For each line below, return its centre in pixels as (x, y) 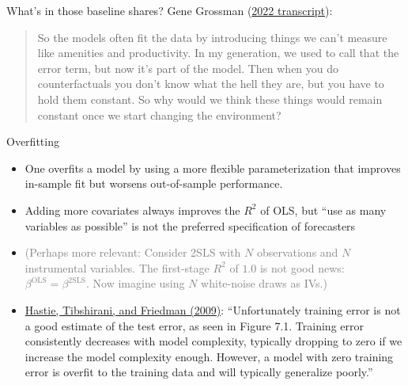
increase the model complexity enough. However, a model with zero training (209, 356)
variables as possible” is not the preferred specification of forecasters (190, 225)
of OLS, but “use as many (323, 210)
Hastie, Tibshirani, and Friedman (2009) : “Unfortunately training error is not (213, 309)
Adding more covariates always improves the (132, 210)
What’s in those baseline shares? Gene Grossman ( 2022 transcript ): (170, 10)
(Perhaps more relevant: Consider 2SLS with (133, 252)
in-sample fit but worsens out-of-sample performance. (154, 183)
